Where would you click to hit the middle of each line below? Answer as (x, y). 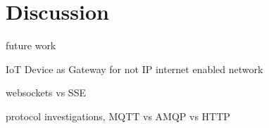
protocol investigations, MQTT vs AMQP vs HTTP (118, 116)
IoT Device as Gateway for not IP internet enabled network (134, 69)
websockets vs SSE (46, 92)
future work (31, 45)
